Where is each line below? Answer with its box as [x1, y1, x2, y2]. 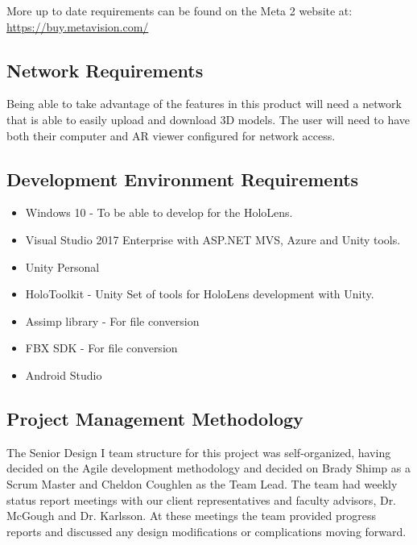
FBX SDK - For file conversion [25, 339, 178, 356]
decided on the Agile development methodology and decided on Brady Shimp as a [6, 460, 411, 476]
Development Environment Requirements [6, 166, 359, 191]
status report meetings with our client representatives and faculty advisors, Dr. [6, 491, 397, 508]
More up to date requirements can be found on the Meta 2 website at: [6, 2, 353, 19]
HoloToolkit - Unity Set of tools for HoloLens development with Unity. [25, 285, 374, 302]
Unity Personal [25, 258, 100, 275]
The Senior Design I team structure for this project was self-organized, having [6, 443, 391, 460]
